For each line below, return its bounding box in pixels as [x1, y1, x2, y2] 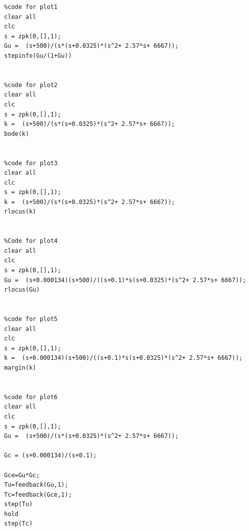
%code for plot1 [4, 3, 58, 10]
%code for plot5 [4, 316, 58, 322]
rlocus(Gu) [4, 286, 40, 294]
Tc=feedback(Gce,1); [4, 491, 72, 498]
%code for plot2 [4, 81, 58, 89]
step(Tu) [4, 501, 33, 508]
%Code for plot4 [4, 237, 58, 245]
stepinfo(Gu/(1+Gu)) [4, 52, 72, 59]
